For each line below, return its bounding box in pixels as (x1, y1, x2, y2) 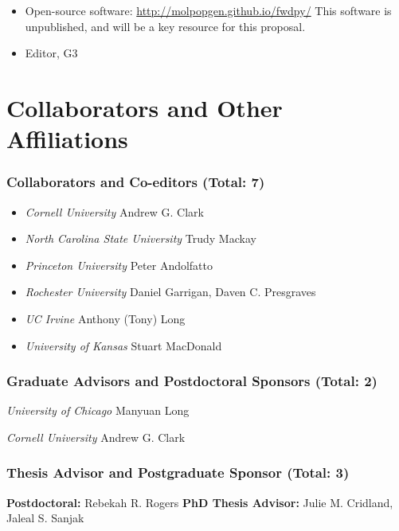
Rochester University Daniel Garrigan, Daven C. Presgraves (25, 283, 316, 300)
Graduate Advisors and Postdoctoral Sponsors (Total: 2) (6, 371, 377, 391)
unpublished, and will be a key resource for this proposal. (25, 18, 306, 34)
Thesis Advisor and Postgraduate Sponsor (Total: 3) (6, 463, 350, 482)
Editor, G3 (25, 45, 78, 61)
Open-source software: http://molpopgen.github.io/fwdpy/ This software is (25, 2, 392, 18)
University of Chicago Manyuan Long (6, 402, 190, 419)
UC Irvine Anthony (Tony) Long (25, 310, 186, 326)
